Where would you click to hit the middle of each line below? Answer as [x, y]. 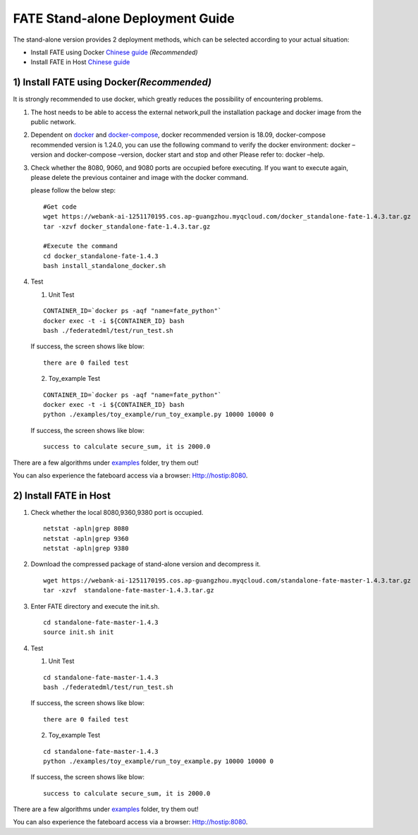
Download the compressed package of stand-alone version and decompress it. [146, 564]
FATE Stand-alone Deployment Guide [124, 18]
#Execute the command [80, 246]
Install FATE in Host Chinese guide [80, 62]
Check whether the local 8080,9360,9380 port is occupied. [117, 512]
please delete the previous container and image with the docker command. [140, 177]
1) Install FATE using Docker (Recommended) [112, 82]
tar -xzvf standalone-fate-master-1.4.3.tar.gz [129, 590]
